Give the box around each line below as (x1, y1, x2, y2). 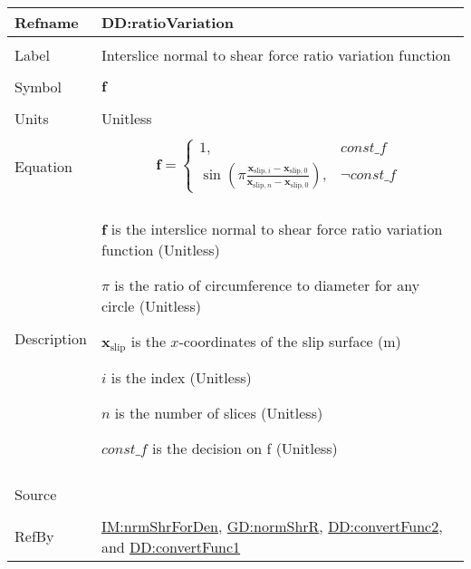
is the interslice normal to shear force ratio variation (111, 217, 443, 239)
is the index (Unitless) (111, 366, 252, 388)
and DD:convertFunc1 (101, 535, 241, 557)
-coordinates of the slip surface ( (178, 330, 384, 352)
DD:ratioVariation (101, 12, 234, 33)
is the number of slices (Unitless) (114, 401, 323, 423)
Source (14, 483, 57, 505)
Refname (14, 12, 79, 33)
